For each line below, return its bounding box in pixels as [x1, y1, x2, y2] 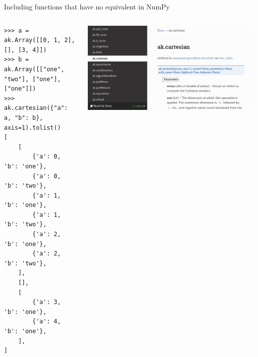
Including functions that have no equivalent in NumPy [4, 1, 170, 11]
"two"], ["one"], [4, 75, 61, 83]
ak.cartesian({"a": [4, 104, 68, 112]
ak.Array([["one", [4, 65, 64, 73]
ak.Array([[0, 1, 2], [4, 37, 75, 44]
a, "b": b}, [4, 114, 43, 121]
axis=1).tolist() [4, 124, 61, 131]
